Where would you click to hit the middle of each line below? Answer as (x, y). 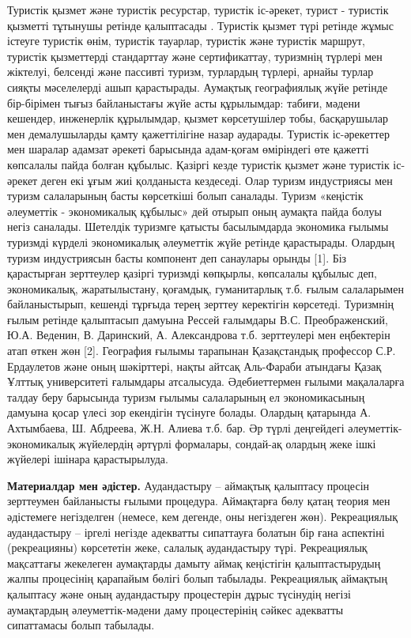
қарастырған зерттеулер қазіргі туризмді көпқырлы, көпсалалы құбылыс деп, (192, 273)
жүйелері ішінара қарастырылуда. (88, 459)
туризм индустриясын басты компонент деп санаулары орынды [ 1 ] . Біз (177, 257)
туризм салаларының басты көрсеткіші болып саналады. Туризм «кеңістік (185, 196)
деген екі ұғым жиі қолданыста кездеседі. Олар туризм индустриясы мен (217, 180)
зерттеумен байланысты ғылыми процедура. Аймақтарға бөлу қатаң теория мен (199, 501)
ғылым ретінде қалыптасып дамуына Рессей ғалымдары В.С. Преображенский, (198, 319)
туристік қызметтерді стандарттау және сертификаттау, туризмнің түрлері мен (195, 56)
